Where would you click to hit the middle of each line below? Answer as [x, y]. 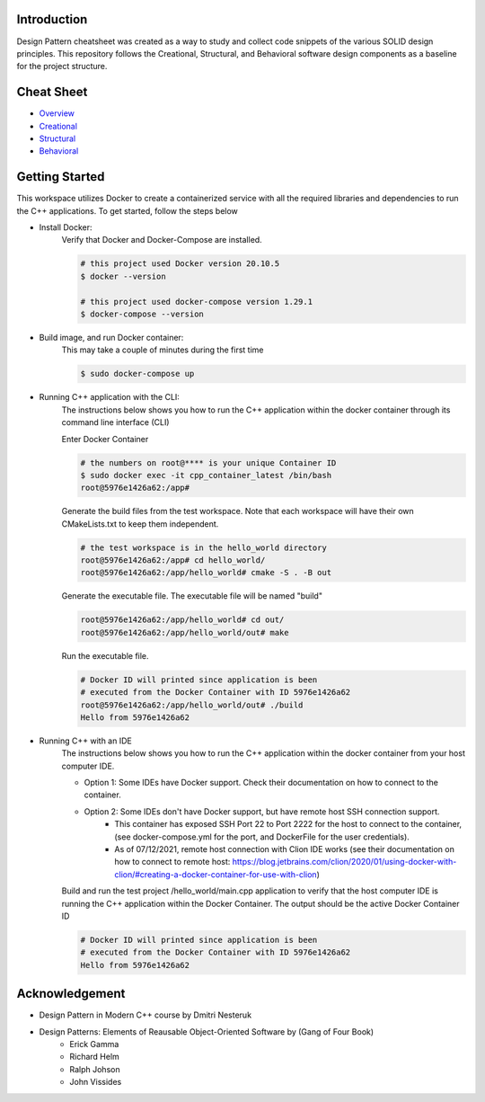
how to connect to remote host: [172, 862]
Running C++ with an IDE [85, 741]
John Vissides [96, 1082]
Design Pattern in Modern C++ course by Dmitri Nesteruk [145, 1015]
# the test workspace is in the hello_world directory [203, 547]
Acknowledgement [71, 994]
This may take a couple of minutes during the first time [163, 350]
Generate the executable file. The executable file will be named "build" [192, 596]
